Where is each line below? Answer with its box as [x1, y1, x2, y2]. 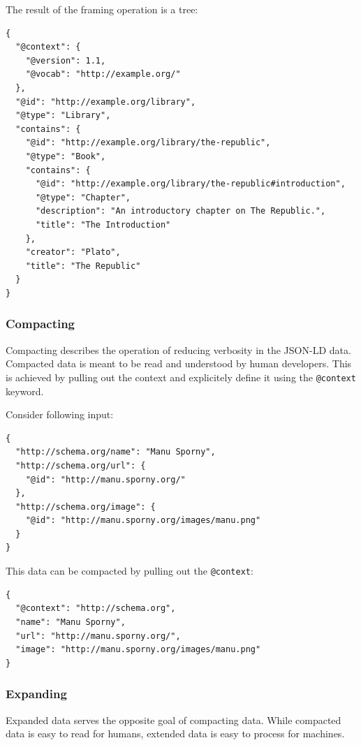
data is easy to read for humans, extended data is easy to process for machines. [6, 726, 345, 741]
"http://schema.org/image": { [15, 501, 156, 512]
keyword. [6, 383, 44, 398]
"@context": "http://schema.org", [15, 603, 176, 614]
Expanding [6, 685, 67, 702]
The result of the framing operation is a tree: [6, 2, 198, 16]
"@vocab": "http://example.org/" [25, 69, 181, 80]
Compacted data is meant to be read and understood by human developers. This [6, 356, 352, 371]
